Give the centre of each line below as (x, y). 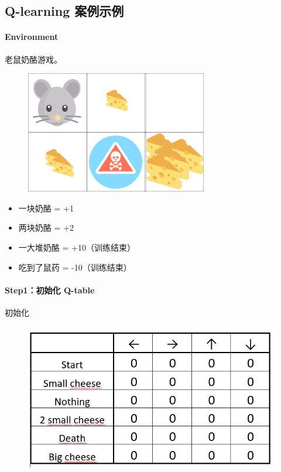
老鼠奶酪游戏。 (33, 59)
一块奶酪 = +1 (46, 208)
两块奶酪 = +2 (46, 228)
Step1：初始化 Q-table (50, 290)
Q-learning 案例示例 (64, 11)
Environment (32, 37)
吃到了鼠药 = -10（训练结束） (75, 267)
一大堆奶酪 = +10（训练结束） (77, 247)
